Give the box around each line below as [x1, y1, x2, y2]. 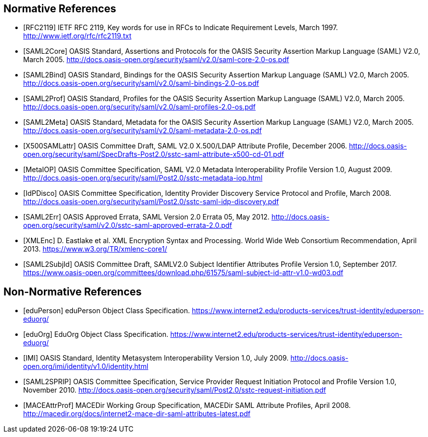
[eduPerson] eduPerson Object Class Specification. [23, 306, 190, 315]
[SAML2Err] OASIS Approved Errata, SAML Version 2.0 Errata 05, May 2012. [23, 213, 270, 221]
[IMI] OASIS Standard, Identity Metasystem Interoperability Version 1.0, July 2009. [23, 354, 289, 363]
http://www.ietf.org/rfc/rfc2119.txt [23, 32, 132, 40]
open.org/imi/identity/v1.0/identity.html [23, 362, 149, 371]
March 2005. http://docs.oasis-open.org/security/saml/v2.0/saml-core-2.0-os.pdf [23, 55, 289, 64]
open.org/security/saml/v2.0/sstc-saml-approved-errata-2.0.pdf [23, 221, 232, 230]
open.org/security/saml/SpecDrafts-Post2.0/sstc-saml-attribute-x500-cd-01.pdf [23, 150, 284, 159]
